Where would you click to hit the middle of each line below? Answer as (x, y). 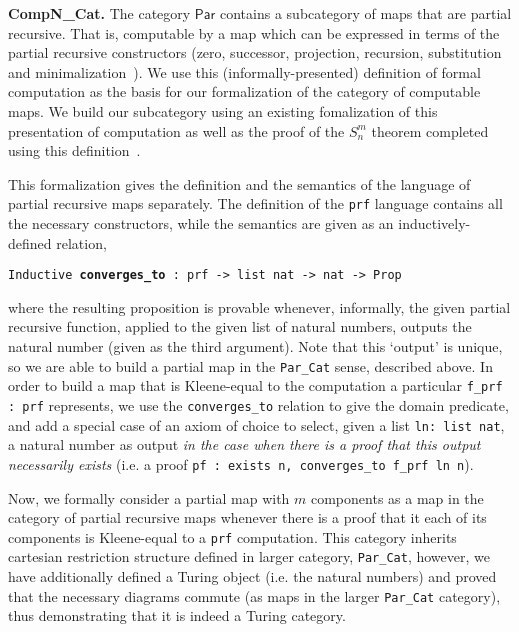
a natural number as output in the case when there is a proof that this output (244, 444)
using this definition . (74, 150)
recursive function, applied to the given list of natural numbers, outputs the (240, 326)
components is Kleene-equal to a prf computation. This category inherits (232, 536)
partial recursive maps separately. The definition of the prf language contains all (255, 203)
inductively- (434, 223)
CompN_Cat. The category (99, 13)
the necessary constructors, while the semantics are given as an (201, 223)
